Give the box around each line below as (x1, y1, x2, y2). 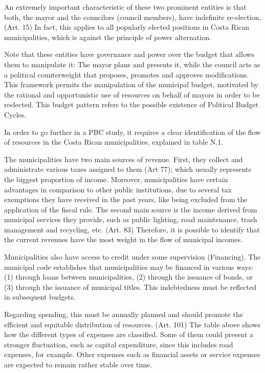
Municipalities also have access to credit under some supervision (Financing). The (4, 251, 261, 262)
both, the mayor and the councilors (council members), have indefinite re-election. (4, 11, 261, 22)
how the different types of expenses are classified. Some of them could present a (4, 329, 254, 340)
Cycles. (4, 109, 27, 120)
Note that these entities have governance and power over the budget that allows (4, 49, 255, 60)
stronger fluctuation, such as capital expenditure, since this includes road (4, 339, 233, 349)
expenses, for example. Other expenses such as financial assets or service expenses (4, 349, 260, 360)
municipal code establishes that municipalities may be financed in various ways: (4, 261, 254, 272)
